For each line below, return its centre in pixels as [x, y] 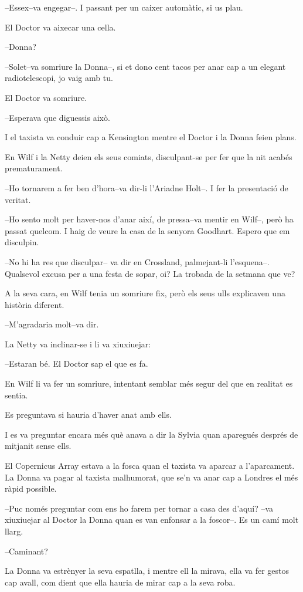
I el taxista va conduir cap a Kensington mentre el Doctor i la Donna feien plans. [151, 137]
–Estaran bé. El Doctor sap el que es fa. [76, 363]
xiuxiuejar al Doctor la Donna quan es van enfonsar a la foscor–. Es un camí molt [152, 520]
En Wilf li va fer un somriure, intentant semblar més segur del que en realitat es [149, 383]
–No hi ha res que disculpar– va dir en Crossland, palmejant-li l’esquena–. [137, 261]
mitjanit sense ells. [38, 446]
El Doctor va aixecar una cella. [60, 27]
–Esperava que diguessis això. [57, 117]
